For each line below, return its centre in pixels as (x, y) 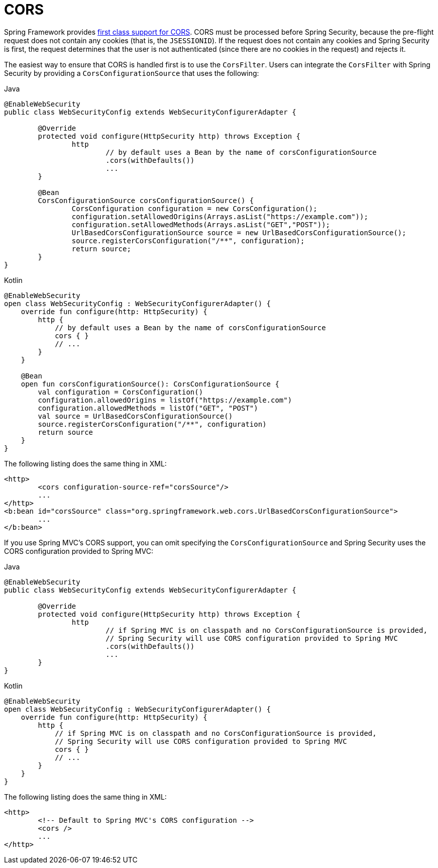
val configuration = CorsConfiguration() (121, 392)
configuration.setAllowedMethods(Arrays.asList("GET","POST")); (201, 224)
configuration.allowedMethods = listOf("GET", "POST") (148, 408)
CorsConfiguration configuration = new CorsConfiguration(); (194, 208)
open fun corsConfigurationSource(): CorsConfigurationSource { (150, 384)
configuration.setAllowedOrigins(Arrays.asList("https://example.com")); (220, 216)
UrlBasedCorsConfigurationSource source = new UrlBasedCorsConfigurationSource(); (239, 232)
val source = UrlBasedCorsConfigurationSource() (135, 416)
